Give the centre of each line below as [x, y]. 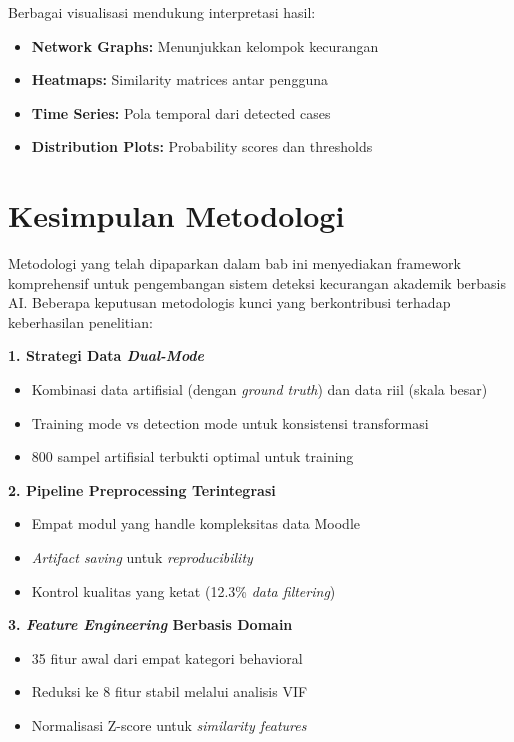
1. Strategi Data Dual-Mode [106, 355]
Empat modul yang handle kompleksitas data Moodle [196, 523]
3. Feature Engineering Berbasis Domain [150, 624]
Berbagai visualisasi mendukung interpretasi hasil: [162, 12]
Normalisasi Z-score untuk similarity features [169, 725]
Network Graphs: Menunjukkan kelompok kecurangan [205, 45]
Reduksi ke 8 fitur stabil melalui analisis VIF [169, 691]
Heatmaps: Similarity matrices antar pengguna [179, 79]
